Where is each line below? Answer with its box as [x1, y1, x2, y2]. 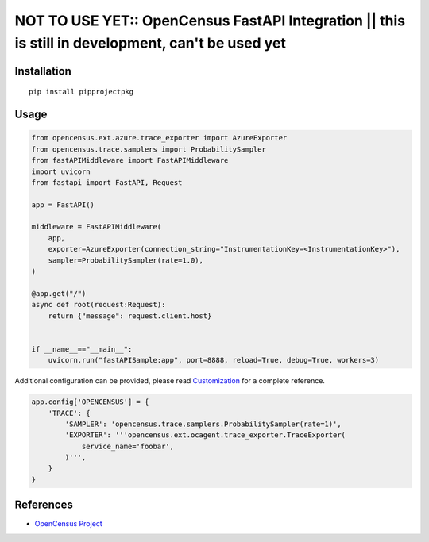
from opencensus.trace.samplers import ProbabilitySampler [31, 144, 266, 154]
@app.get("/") [31, 289, 87, 298]
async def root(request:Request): [31, 300, 166, 309]
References [14, 498, 73, 512]
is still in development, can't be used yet [14, 34, 286, 52]
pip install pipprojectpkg [29, 87, 134, 97]
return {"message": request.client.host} [48, 311, 212, 321]
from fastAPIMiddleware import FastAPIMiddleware [31, 156, 229, 165]
